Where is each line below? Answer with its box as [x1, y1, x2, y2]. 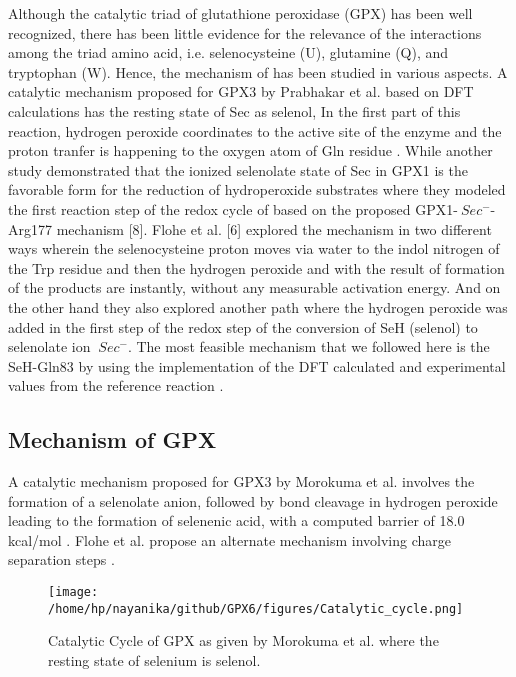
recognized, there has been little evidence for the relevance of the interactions [8, 22, 482, 43]
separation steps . [8, 549, 115, 570]
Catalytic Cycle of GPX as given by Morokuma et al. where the [48, 630, 439, 651]
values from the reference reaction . [8, 375, 224, 396]
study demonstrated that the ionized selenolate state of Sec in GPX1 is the [8, 159, 468, 180]
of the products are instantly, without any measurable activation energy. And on [8, 277, 501, 298]
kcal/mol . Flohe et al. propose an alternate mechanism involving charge [8, 529, 452, 550]
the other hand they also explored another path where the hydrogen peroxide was [8, 296, 508, 317]
